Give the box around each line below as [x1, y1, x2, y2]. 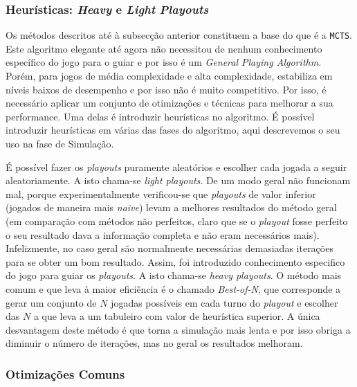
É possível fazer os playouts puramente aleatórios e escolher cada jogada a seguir [6, 159, 347, 174]
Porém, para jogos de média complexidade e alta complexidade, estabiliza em [6, 69, 333, 83]
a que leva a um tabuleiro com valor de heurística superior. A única [33, 309, 320, 323]
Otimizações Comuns [6, 365, 125, 382]
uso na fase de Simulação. [6, 136, 114, 151]
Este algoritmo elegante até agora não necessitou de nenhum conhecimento [6, 41, 322, 55]
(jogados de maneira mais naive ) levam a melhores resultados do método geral [6, 200, 337, 215]
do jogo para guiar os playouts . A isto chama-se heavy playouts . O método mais [6, 268, 342, 282]
